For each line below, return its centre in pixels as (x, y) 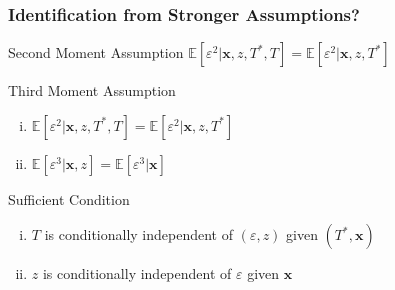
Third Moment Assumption (92, 90)
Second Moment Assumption (96, 52)
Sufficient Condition (69, 198)
